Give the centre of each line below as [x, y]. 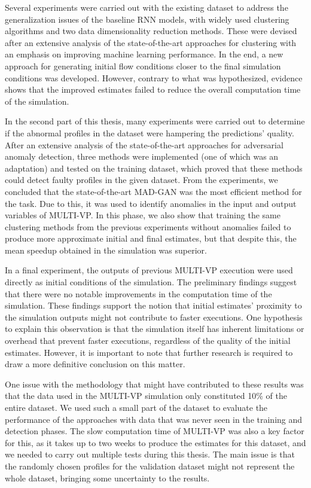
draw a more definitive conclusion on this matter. [95, 364]
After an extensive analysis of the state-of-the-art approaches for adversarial [144, 144]
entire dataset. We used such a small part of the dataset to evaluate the [136, 407]
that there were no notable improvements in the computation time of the [138, 293]
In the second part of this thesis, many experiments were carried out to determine [155, 121]
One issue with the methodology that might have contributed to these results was [154, 384]
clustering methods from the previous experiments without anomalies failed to [148, 226]
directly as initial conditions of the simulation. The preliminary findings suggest [151, 282]
